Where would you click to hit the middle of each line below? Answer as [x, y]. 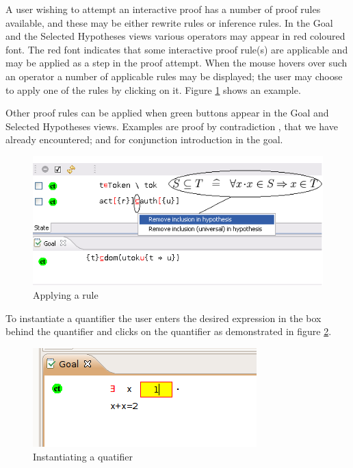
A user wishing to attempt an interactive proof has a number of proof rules [163, 9]
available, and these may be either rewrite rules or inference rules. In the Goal [169, 22]
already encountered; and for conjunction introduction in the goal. [144, 139]
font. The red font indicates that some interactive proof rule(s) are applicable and [177, 49]
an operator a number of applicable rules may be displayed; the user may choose [174, 76]
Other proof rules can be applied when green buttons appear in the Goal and [167, 113]
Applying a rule [66, 295]
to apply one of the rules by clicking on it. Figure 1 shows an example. [153, 89]
